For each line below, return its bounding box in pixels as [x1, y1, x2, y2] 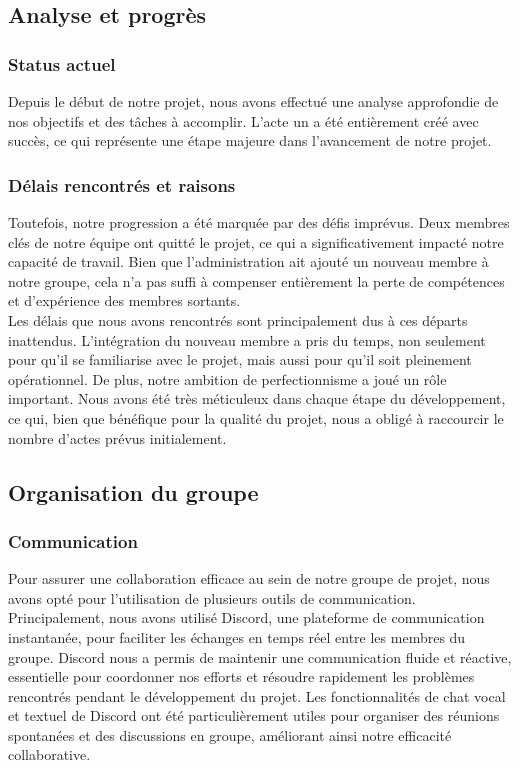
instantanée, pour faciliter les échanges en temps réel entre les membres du [8, 626, 466, 647]
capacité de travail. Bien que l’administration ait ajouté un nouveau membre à [8, 251, 489, 272]
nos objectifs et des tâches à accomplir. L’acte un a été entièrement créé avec [8, 110, 479, 131]
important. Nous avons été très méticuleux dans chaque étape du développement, [8, 388, 506, 409]
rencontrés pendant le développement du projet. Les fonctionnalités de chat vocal [8, 685, 506, 706]
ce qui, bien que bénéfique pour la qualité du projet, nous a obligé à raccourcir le [8, 407, 504, 428]
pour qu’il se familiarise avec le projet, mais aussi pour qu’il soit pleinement [8, 349, 472, 370]
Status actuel [8, 51, 116, 76]
